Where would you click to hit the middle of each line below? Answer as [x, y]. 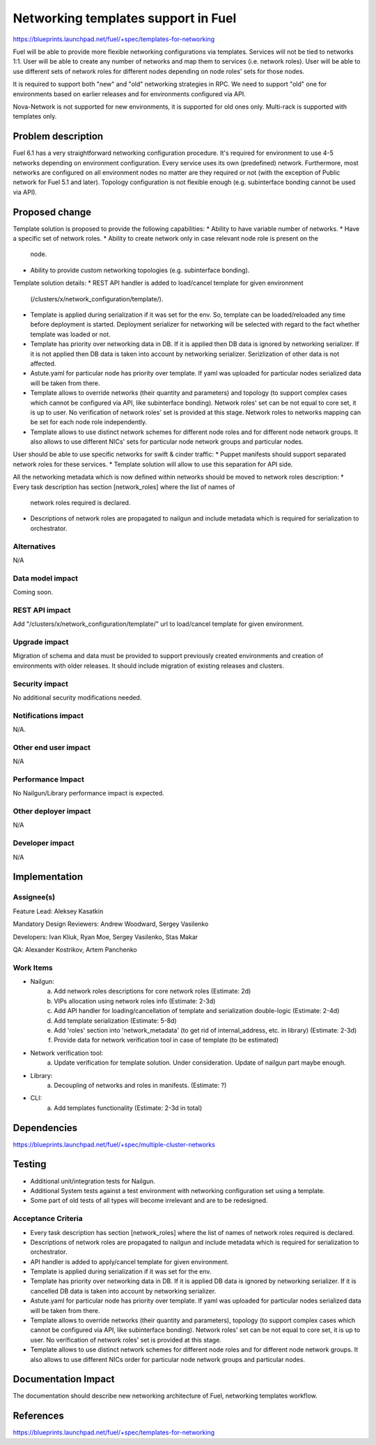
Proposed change [52, 212]
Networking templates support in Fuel [125, 18]
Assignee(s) [34, 897]
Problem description [58, 136]
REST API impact [42, 610]
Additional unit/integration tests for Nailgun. [93, 1181]
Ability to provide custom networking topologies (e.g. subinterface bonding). [140, 270]
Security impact [41, 684]
